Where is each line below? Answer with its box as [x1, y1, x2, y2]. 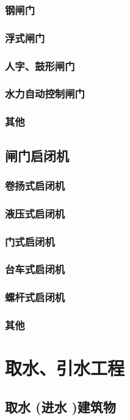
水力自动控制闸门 [5, 86, 85, 101]
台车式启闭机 [5, 262, 65, 277]
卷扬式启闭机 [5, 177, 65, 193]
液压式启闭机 [5, 205, 65, 221]
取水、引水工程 [5, 355, 125, 380]
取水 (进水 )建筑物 [5, 397, 116, 416]
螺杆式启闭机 [5, 290, 65, 305]
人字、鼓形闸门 [5, 58, 75, 73]
